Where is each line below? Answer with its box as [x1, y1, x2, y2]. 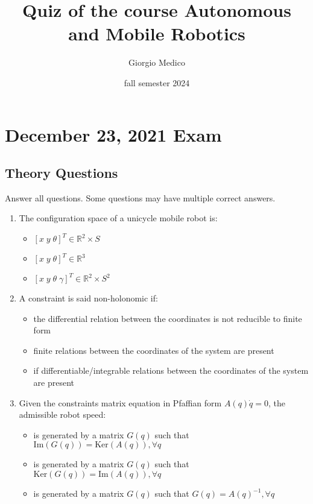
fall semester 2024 [124, 76, 190, 89]
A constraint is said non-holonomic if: [19, 292, 158, 304]
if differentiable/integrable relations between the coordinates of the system [33, 364, 309, 377]
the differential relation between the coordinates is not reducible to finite [33, 312, 302, 324]
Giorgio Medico [128, 56, 185, 69]
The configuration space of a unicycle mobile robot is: [19, 212, 218, 224]
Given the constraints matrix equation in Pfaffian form [19, 396, 222, 409]
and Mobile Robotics [68, 21, 245, 46]
